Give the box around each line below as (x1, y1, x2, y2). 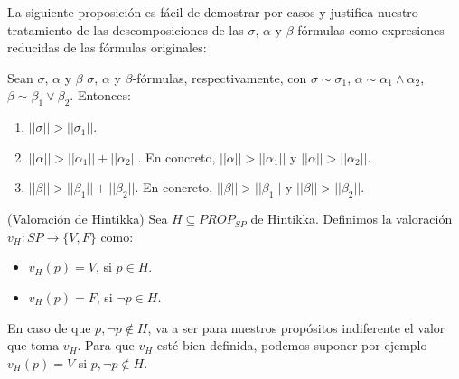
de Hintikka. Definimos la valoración (250, 209, 453, 228)
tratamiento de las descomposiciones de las (7, 20, 244, 39)
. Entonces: (70, 86, 131, 105)
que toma (7, 336, 60, 355)
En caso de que (7, 318, 91, 337)
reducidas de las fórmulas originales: (7, 38, 207, 57)
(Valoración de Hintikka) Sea (7, 209, 168, 228)
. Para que (77, 336, 135, 355)
